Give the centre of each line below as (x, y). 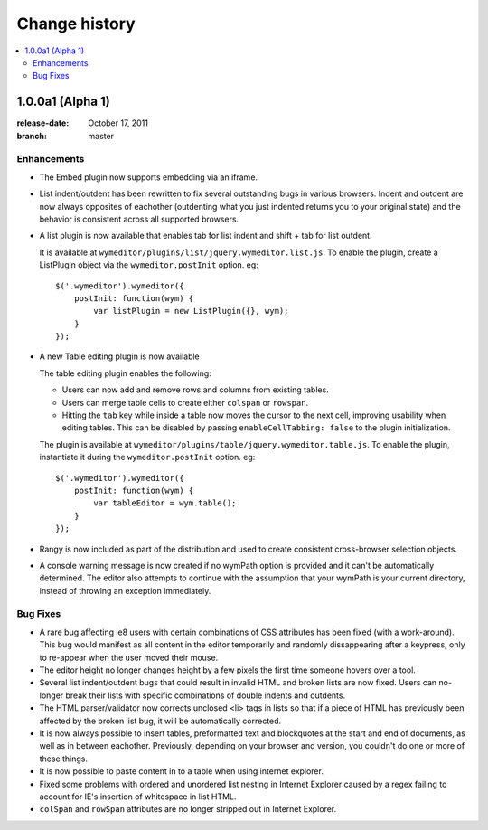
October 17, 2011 (118, 123)
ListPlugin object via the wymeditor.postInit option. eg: (149, 265)
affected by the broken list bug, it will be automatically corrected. (160, 721)
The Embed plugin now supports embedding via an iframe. (148, 177)
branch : (32, 136)
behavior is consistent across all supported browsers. (139, 219)
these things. (64, 759)
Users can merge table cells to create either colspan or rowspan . (185, 402)
